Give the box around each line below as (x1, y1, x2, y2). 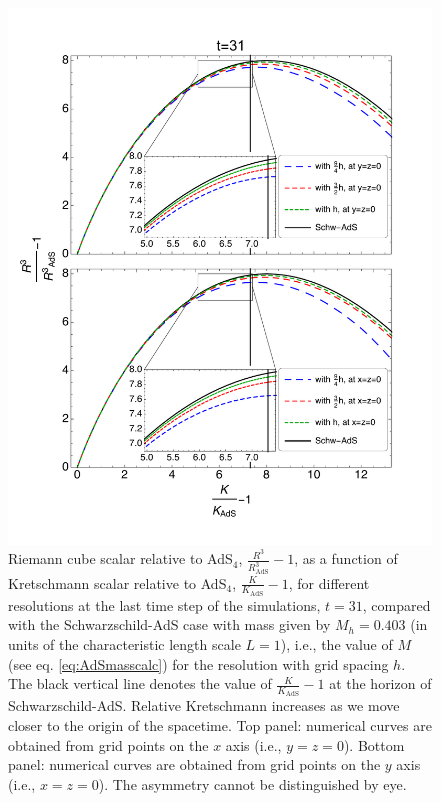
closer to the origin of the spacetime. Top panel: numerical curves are (8, 715, 432, 736)
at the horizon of (329, 673, 432, 694)
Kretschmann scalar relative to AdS (8, 572, 227, 593)
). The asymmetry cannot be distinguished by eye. (98, 773, 407, 794)
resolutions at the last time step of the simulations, (8, 594, 321, 615)
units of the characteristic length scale (8, 634, 241, 655)
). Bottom (343, 734, 405, 755)
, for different (288, 572, 370, 593)
